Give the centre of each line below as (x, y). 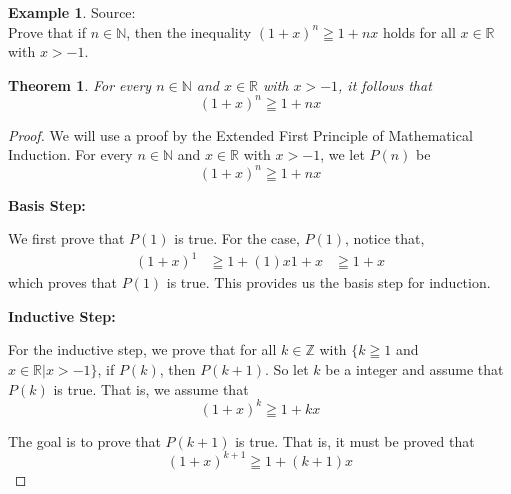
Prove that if (47, 31)
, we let (342, 154)
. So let (287, 369)
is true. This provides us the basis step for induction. (328, 282)
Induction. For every (70, 154)
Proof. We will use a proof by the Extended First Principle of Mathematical (240, 134)
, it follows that (385, 84)
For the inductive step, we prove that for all (142, 349)
